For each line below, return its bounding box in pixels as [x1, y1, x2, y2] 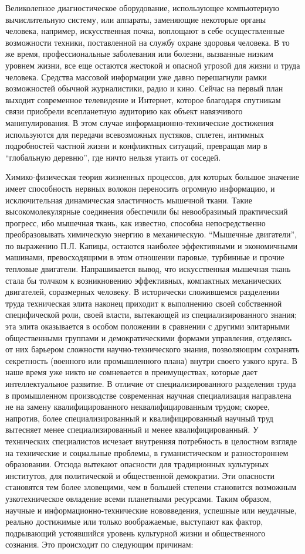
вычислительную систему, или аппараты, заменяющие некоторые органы [5, 13, 266, 25]
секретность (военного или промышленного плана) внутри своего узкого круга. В [5, 354, 297, 366]
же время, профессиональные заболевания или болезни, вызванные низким [5, 47, 273, 60]
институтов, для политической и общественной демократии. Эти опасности [5, 469, 274, 481]
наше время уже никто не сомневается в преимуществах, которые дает [5, 366, 257, 378]
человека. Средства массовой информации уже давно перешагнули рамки [5, 70, 267, 83]
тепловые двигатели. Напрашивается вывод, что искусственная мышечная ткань [5, 263, 291, 275]
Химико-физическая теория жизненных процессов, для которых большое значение [5, 171, 299, 183]
